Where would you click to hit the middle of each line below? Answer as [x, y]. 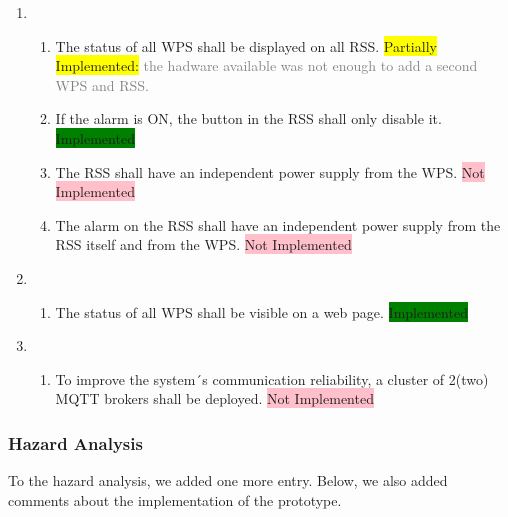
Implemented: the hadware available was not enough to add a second [266, 65]
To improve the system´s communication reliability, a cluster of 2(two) [272, 378]
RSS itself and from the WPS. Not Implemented [203, 244]
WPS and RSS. [102, 84]
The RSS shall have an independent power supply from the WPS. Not [270, 171]
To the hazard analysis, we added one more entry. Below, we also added [228, 480]
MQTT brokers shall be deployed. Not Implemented [214, 398]
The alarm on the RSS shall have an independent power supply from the [278, 224]
